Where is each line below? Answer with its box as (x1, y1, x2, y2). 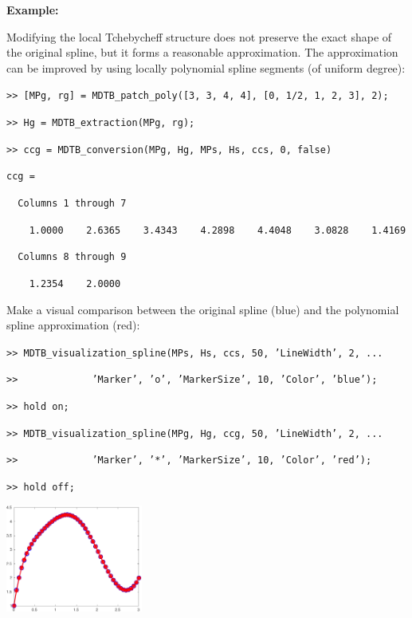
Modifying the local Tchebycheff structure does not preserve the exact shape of (6, 28, 392, 45)
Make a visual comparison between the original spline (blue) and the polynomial (6, 301, 399, 317)
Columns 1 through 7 (18, 198, 127, 209)
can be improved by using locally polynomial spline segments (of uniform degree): (6, 59, 406, 76)
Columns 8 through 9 (18, 251, 127, 263)
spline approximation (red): (6, 317, 140, 333)
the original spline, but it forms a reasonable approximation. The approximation (6, 44, 398, 61)
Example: (6, 2, 59, 18)
